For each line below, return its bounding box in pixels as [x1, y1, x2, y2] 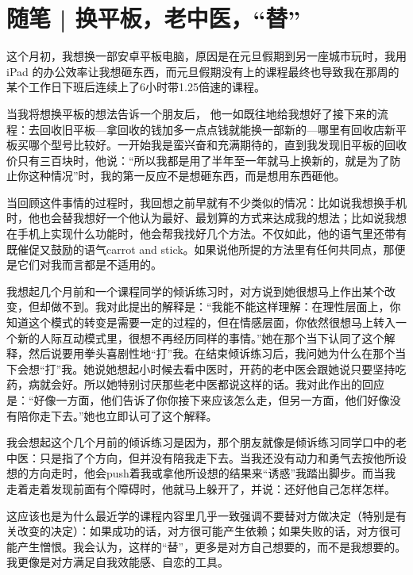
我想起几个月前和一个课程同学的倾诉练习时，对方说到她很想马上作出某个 [6, 282, 384, 299]
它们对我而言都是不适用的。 [17, 256, 162, 273]
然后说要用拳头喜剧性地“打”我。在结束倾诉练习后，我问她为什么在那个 [28, 345, 396, 362]
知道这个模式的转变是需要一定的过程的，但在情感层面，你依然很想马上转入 [6, 314, 396, 331]
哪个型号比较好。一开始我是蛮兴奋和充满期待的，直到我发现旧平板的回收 [28, 136, 407, 153]
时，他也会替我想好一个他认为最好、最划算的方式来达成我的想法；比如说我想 [6, 209, 407, 226]
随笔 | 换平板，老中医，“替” [6, 2, 301, 34]
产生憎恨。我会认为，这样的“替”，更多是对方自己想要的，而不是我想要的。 [17, 538, 407, 554]
